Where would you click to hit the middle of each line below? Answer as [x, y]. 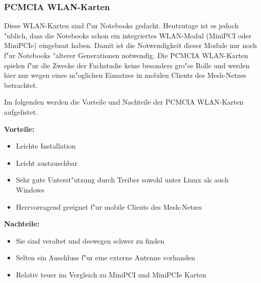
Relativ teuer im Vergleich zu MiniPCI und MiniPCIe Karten [111, 274]
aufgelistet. [21, 111]
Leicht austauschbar [47, 162]
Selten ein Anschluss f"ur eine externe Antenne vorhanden [106, 257]
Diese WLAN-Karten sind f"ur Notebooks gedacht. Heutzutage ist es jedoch [121, 26]
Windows [30, 189]
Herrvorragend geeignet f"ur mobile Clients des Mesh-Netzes [109, 206]
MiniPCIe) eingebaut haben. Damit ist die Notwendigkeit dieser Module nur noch [130, 45]
